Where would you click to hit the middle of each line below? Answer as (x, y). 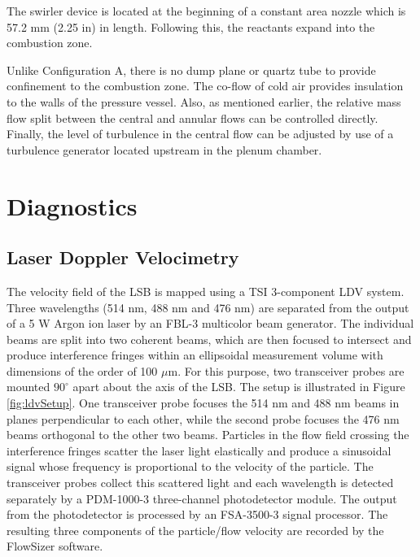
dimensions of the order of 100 (82, 370)
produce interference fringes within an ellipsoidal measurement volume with (195, 355)
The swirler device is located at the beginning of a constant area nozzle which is (206, 11)
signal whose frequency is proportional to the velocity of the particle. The (190, 466)
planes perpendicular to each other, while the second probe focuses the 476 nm (203, 418)
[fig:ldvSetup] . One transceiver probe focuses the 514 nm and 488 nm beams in (203, 403)
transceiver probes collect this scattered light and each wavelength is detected (200, 483)
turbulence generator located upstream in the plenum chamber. (164, 149)
